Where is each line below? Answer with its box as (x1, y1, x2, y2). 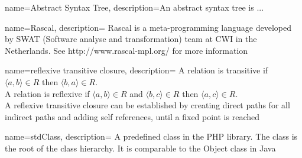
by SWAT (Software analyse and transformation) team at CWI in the (5, 33, 257, 45)
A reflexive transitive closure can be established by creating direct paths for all (5, 99, 290, 111)
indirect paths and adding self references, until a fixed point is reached (5, 110, 259, 122)
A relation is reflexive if (5, 87, 90, 99)
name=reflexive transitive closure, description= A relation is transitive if (5, 64, 268, 76)
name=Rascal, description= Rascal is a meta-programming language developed (5, 21, 291, 33)
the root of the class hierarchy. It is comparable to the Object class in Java (5, 141, 276, 154)
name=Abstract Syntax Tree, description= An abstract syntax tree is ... (5, 1, 264, 13)
